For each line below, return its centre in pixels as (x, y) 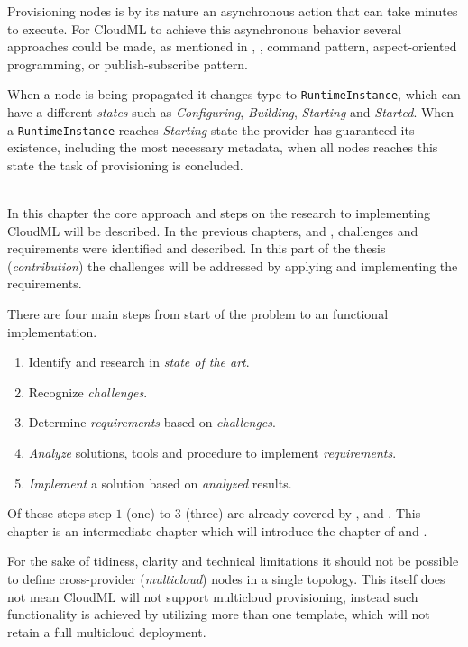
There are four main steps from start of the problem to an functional (198, 314)
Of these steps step (60, 513)
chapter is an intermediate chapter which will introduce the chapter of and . (217, 530)
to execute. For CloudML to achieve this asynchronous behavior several (205, 28)
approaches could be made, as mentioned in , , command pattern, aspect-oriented (232, 46)
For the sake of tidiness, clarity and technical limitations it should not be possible (233, 561)
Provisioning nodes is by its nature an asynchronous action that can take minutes (233, 11)
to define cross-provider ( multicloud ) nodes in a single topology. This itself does (226, 578)
